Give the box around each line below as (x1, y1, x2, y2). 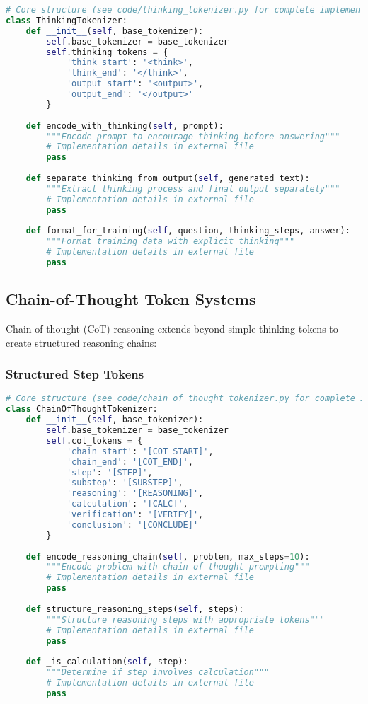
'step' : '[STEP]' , (66, 467, 153, 478)
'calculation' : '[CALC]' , (66, 499, 188, 509)
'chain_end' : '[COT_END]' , (66, 456, 193, 467)
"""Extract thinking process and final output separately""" (46, 183, 340, 194)
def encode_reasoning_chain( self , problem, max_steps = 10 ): (25, 551, 310, 562)
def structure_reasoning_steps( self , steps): (25, 604, 244, 614)
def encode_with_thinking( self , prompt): (25, 120, 224, 131)
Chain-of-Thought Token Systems (6, 288, 256, 310)
